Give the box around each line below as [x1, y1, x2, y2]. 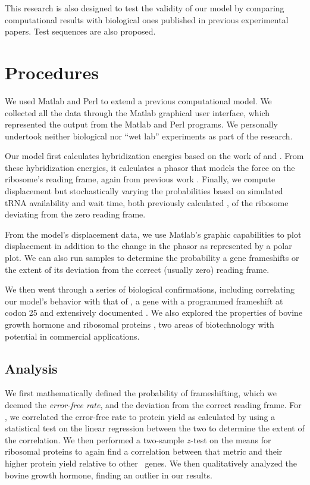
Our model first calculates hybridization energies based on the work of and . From [5, 150, 304, 162]
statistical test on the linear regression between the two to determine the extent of [5, 422, 305, 434]
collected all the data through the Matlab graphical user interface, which [5, 106, 270, 119]
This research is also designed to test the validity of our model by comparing [5, 2, 284, 14]
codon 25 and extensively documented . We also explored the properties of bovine [5, 306, 303, 319]
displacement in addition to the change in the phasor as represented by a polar [5, 240, 292, 252]
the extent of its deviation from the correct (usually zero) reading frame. [5, 263, 270, 275]
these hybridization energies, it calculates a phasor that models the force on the [5, 161, 295, 173]
